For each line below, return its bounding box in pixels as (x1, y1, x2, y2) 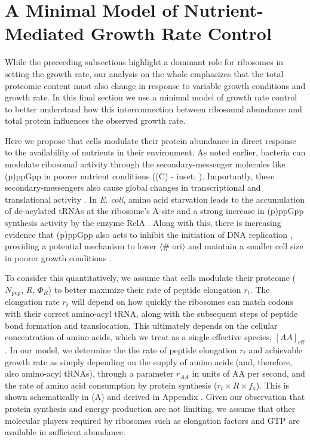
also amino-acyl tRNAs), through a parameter (5, 367, 174, 380)
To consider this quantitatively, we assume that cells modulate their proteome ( (5, 271, 296, 284)
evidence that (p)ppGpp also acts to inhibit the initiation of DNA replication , (5, 228, 293, 240)
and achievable (248, 344, 303, 356)
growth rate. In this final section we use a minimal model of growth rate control (5, 91, 297, 103)
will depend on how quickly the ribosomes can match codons (71, 295, 293, 308)
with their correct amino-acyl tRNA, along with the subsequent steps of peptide (5, 307, 298, 320)
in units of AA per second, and (192, 367, 305, 380)
